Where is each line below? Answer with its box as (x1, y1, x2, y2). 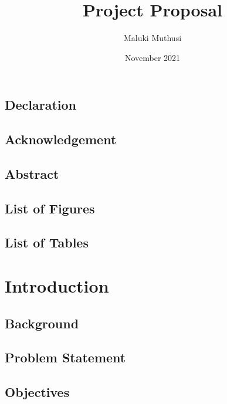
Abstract (5, 164, 59, 182)
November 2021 (124, 51, 181, 63)
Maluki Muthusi (123, 32, 182, 44)
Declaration (5, 96, 77, 114)
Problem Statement (5, 348, 126, 366)
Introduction (5, 274, 109, 298)
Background (5, 314, 79, 332)
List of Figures (5, 199, 95, 217)
